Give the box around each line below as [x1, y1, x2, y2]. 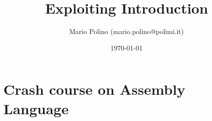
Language [3, 98, 69, 118]
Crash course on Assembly [3, 79, 186, 99]
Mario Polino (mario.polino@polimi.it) [69, 26, 184, 36]
